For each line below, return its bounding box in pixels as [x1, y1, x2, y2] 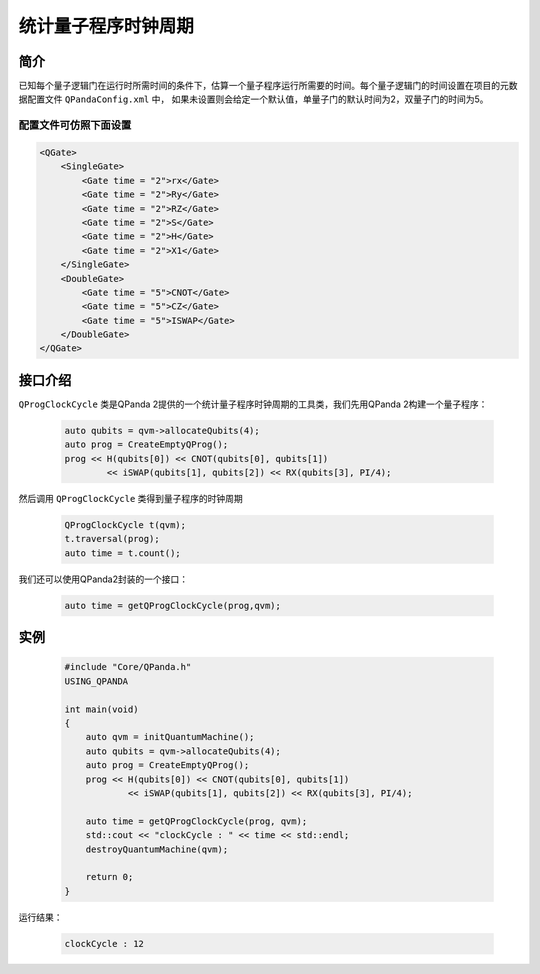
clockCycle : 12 [64, 938, 145, 949]
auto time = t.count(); [64, 547, 182, 559]
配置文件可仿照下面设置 [18, 118, 132, 132]
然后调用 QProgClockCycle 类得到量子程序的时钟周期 [18, 493, 244, 505]
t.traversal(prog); [64, 533, 160, 545]
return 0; [85, 871, 134, 883]
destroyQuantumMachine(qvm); [85, 843, 229, 855]
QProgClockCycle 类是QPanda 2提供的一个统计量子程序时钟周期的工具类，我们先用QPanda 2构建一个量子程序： [18, 398, 488, 410]
